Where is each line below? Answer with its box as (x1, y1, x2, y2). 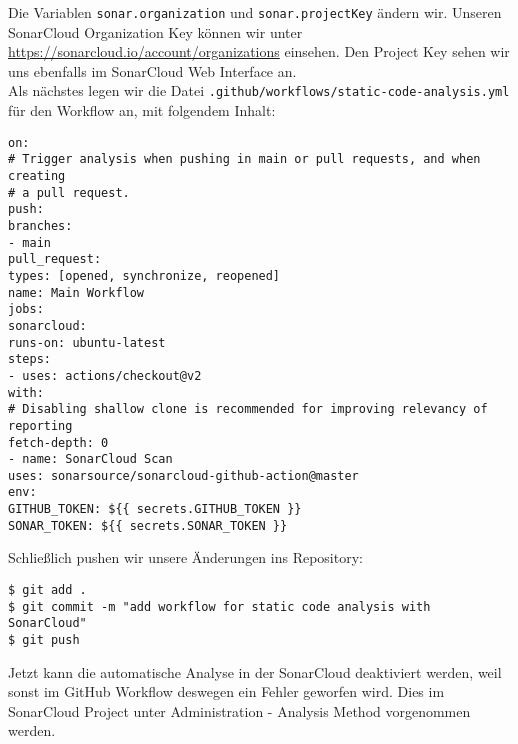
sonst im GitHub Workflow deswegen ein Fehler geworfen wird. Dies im (8, 681, 445, 702)
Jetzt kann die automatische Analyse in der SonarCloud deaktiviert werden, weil (8, 661, 502, 682)
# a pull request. (8, 185, 130, 200)
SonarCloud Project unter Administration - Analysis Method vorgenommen (8, 700, 471, 721)
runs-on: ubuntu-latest (8, 335, 166, 350)
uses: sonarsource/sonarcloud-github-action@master (8, 468, 359, 483)
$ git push (8, 633, 80, 647)
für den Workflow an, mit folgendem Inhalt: (8, 100, 276, 121)
